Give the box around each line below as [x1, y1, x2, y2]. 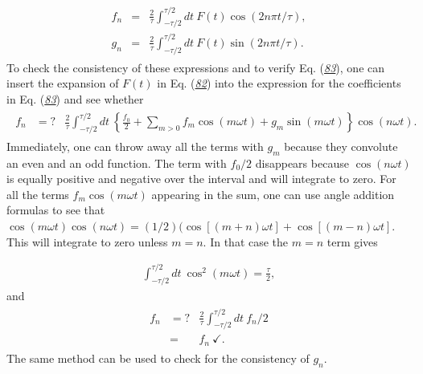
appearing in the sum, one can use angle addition [151, 185, 395, 202]
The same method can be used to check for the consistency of [6, 349, 310, 366]
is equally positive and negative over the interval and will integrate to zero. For [6, 170, 396, 187]
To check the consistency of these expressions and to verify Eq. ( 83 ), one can [6, 59, 385, 75]
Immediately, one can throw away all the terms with [6, 137, 264, 154]
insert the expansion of [6, 75, 119, 91]
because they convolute [284, 137, 398, 154]
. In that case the [203, 233, 289, 250]
